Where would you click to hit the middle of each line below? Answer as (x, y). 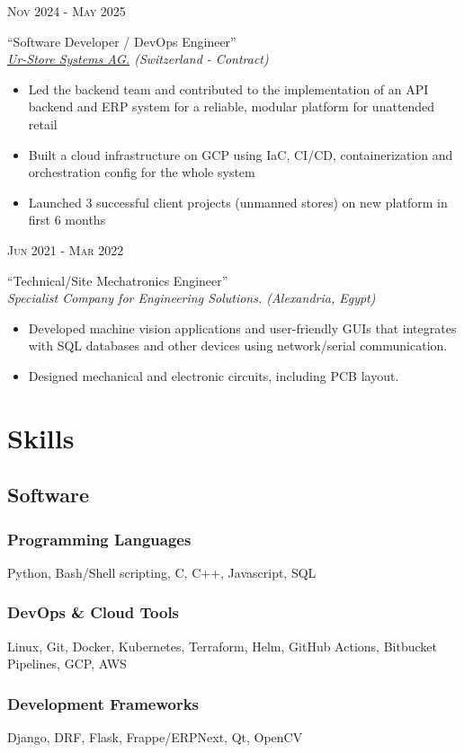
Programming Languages (99, 539)
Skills (41, 437)
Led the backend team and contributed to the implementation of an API (228, 89)
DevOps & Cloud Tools (94, 612)
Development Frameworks (103, 703)
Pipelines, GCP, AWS (67, 664)
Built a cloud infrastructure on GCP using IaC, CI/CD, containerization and (241, 154)
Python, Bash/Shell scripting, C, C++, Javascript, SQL (162, 572)
